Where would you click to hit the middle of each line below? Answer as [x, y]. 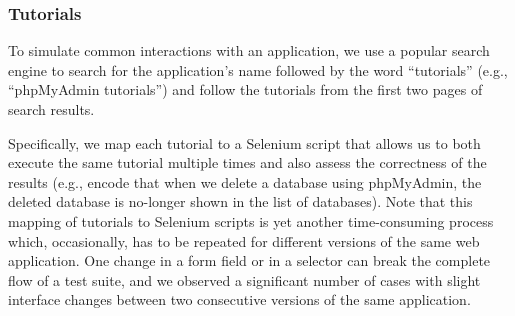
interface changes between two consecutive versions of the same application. [239, 299]
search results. [51, 109]
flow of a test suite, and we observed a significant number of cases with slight [244, 279]
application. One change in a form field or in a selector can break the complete [249, 260]
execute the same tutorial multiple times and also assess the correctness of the [247, 162]
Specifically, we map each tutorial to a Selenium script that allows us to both [244, 142]
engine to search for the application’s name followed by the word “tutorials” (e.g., [258, 69]
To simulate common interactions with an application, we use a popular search [249, 50]
